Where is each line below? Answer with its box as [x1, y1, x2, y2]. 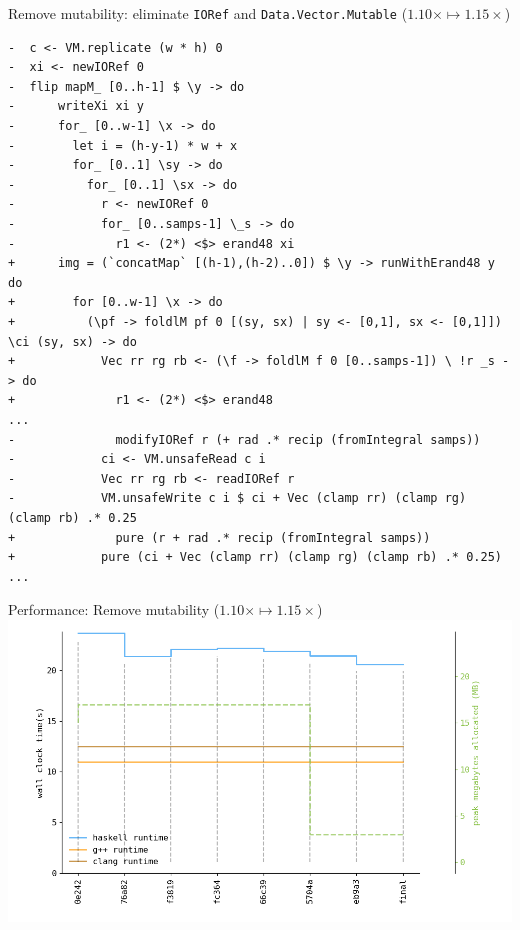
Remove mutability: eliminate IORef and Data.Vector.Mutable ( [8, 3, 408, 23]
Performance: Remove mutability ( [8, 599, 220, 620]
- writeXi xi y [8, 99, 145, 114]
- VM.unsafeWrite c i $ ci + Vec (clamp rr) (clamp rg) [8, 491, 467, 506]
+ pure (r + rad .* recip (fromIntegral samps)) [8, 530, 431, 545]
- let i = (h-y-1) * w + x [8, 138, 238, 153]
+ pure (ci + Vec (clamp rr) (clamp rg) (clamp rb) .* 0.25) [8, 550, 502, 565]
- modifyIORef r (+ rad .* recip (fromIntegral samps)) [8, 432, 481, 447]
